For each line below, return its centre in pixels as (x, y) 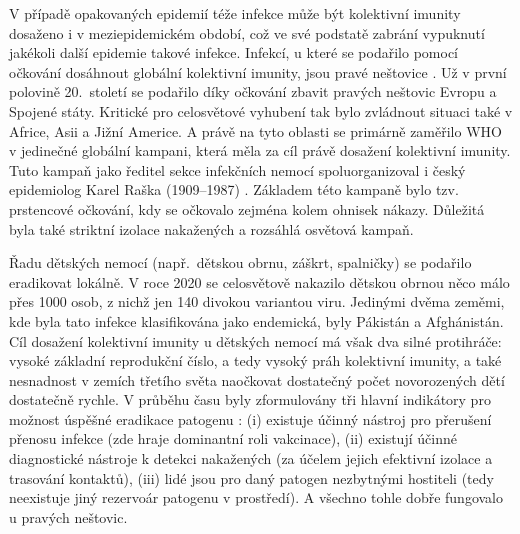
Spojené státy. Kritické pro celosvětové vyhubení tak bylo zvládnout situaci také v (261, 110)
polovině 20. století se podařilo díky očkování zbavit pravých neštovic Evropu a (253, 91)
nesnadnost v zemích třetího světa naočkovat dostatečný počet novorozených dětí (257, 379)
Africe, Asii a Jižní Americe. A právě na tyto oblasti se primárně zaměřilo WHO (255, 130)
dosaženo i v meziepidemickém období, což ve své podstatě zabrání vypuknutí (247, 32)
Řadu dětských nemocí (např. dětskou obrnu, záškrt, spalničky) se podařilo (240, 262)
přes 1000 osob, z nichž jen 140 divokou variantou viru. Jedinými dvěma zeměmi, (257, 301)
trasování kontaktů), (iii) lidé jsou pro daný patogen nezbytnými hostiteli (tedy (251, 477)
